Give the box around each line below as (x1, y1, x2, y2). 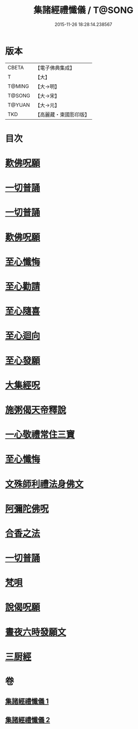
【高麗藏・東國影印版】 (35, 111, 90, 118)
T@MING (7, 83, 29, 90)
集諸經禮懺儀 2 (5, 716, 51, 724)
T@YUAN (7, 101, 30, 108)
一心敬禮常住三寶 (5, 429, 75, 440)
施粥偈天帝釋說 (5, 404, 67, 415)
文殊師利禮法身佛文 (5, 478, 84, 490)
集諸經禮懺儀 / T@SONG (33, 4, 134, 16)
